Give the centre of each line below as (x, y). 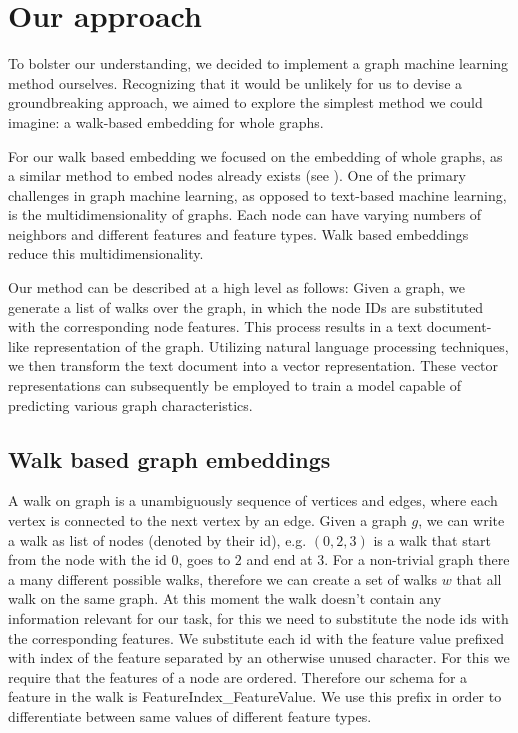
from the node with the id (87, 559)
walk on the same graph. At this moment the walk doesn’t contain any (225, 598)
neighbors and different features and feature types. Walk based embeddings (238, 233)
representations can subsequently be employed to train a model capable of (235, 385)
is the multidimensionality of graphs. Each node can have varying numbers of (245, 214)
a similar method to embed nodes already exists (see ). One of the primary (237, 175)
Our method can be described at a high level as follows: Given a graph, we (236, 287)
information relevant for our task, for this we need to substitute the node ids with (258, 617)
